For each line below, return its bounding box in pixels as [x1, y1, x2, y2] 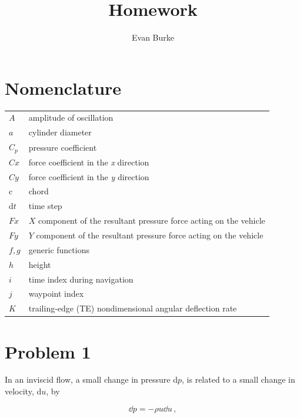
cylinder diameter [28, 126, 92, 138]
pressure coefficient [28, 141, 97, 153]
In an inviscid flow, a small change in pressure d [5, 373, 178, 386]
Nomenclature [5, 75, 122, 99]
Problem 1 [5, 339, 91, 363]
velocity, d [5, 385, 42, 397]
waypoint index [28, 287, 84, 300]
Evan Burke [132, 31, 174, 44]
